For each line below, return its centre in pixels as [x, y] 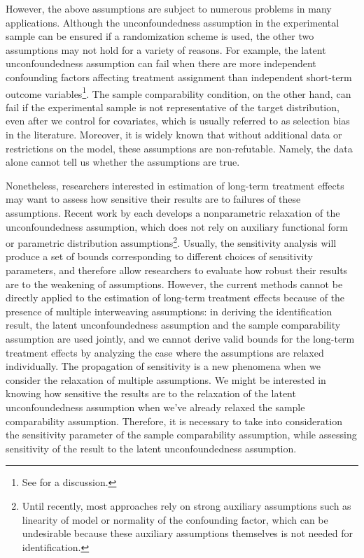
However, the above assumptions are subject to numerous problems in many [169, 8]
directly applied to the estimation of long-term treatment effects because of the [175, 298]
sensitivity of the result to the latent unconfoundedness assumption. [151, 448]
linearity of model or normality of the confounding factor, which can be [175, 519]
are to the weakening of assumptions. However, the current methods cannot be [174, 284]
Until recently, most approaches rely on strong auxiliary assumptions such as [187, 505]
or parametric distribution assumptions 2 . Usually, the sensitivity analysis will [171, 242]
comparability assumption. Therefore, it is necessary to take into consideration [174, 421]
